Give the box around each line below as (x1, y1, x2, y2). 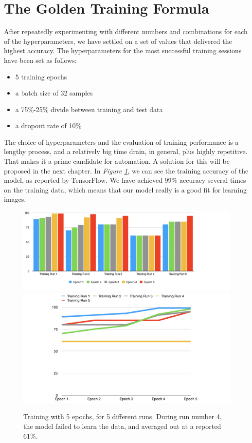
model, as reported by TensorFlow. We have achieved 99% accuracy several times (4, 175, 246, 185)
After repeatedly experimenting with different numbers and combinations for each (4, 26, 248, 37)
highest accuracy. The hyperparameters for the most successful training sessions (4, 45, 242, 56)
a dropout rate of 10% (15, 120, 82, 131)
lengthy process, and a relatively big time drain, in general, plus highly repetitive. (4, 146, 248, 156)
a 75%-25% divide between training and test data (15, 104, 163, 114)
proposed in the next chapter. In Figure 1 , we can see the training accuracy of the (4, 165, 249, 175)
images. (4, 194, 26, 204)
